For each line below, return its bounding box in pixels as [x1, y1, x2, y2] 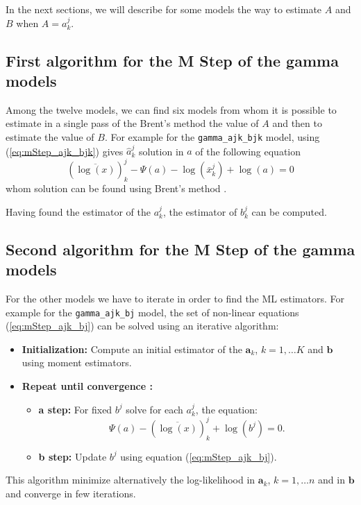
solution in [138, 144, 184, 158]
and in [318, 472, 345, 487]
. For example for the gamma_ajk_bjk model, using [104, 129, 320, 144]
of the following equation [195, 144, 301, 158]
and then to [272, 116, 322, 130]
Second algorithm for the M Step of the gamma [6, 238, 355, 259]
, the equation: [195, 402, 258, 416]
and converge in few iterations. [6, 486, 136, 500]
